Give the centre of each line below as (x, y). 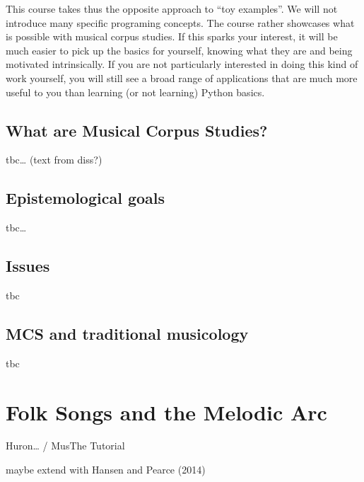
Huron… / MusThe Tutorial (65, 446)
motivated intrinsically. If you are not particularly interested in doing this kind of (182, 64)
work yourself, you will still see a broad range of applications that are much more (182, 78)
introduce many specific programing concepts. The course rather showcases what (180, 22)
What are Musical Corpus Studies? (137, 130)
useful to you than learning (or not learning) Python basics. (135, 92)
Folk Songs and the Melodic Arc (166, 412)
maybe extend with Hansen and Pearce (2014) (106, 470)
